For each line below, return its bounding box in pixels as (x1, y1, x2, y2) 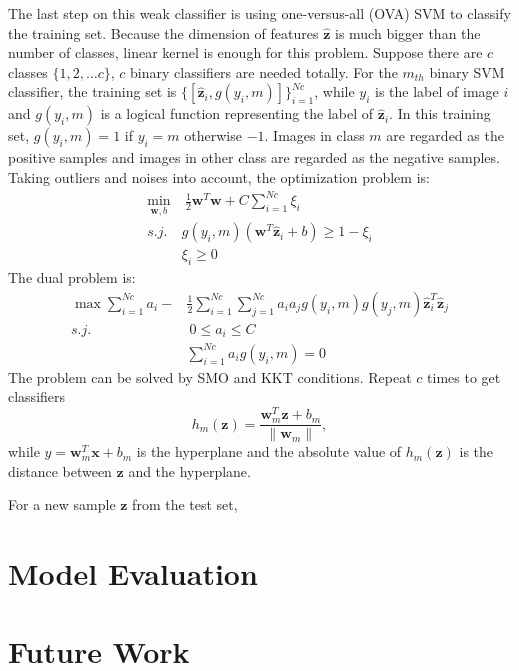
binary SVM (429, 61, 505, 82)
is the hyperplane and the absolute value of (136, 441, 402, 462)
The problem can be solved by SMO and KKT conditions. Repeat (8, 366, 412, 387)
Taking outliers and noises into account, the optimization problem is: (8, 166, 430, 187)
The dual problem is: (8, 267, 136, 288)
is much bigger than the (334, 22, 481, 43)
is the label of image (375, 81, 499, 102)
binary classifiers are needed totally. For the (130, 61, 398, 82)
